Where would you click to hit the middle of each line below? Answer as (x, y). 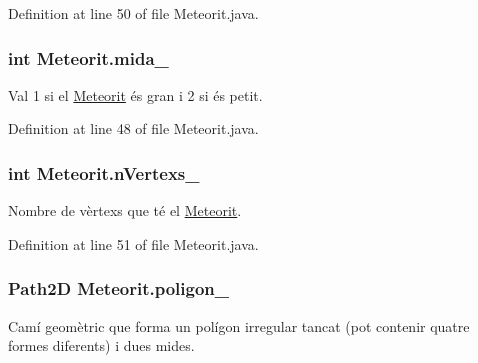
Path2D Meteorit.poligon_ (118, 288)
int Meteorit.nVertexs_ (104, 172)
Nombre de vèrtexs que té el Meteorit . (125, 210)
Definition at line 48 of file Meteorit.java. (133, 128)
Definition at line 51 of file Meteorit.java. (133, 243)
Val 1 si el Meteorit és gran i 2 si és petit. (135, 94)
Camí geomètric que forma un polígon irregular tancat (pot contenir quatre (239, 325)
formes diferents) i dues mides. (101, 345)
